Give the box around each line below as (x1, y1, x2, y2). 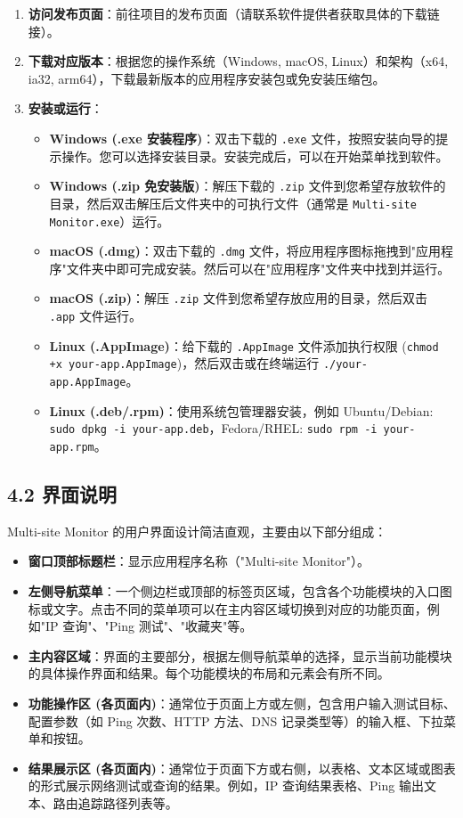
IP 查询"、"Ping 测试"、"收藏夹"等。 (45, 617, 253, 635)
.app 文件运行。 (49, 307, 142, 325)
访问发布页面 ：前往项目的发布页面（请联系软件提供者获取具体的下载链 (28, 4, 440, 22)
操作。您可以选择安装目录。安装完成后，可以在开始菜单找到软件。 (61, 146, 449, 165)
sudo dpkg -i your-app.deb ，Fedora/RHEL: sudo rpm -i (49, 419, 378, 438)
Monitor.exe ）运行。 (49, 211, 170, 230)
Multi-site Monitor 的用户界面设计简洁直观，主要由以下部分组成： (7, 521, 387, 540)
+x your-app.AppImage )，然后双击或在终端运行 (49, 354, 320, 372)
